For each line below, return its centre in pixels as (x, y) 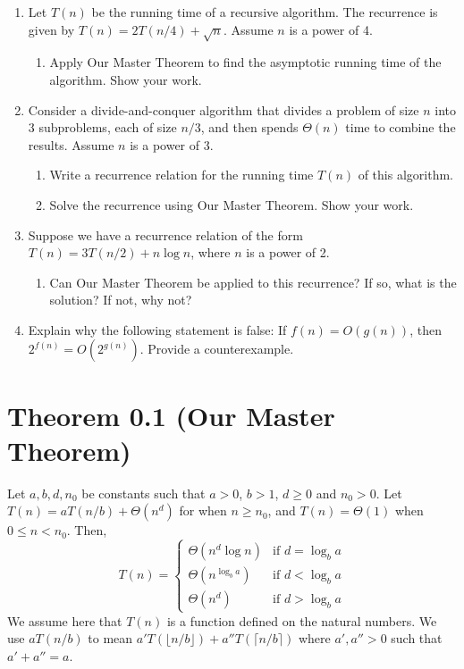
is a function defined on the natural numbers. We (302, 620)
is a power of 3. (172, 144)
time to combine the (401, 127)
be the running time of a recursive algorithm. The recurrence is (265, 12)
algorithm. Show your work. (126, 79)
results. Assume (71, 144)
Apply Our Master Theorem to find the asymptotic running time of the (245, 62)
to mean (110, 638)
